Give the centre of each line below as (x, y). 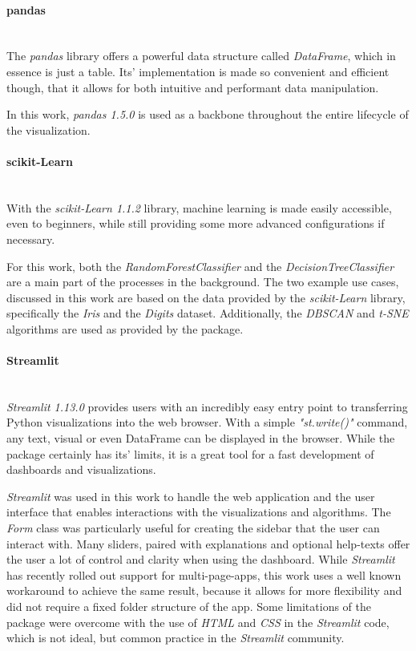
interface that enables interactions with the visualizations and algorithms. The (199, 512)
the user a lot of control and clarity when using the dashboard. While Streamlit (201, 559)
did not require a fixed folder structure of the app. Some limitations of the (189, 607)
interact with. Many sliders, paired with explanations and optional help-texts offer (208, 543)
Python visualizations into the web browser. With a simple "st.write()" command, (207, 422)
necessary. (31, 239)
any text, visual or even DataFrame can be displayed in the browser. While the (201, 438)
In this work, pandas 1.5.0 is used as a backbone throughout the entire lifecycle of (208, 114)
